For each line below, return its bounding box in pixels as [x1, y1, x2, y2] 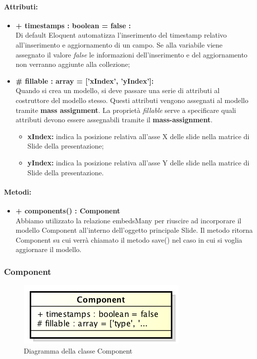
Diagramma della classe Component [24, 345, 133, 356]
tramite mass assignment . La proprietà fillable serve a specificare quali [15, 104, 236, 115]
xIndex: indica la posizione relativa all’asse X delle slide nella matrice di [27, 131, 250, 141]
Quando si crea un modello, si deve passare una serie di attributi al [15, 85, 220, 96]
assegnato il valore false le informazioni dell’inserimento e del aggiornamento [15, 49, 248, 59]
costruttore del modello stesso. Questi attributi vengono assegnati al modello [15, 95, 249, 105]
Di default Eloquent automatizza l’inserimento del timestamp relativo [15, 30, 227, 40]
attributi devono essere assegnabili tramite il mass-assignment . [15, 114, 213, 125]
